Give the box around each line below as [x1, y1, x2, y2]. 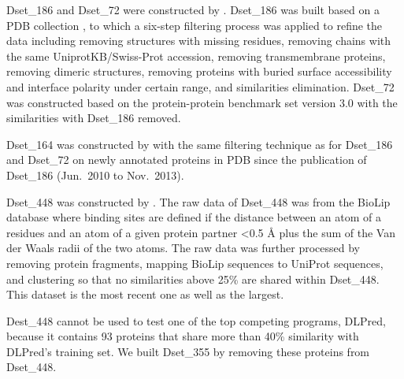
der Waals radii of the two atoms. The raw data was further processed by [6, 240, 360, 256]
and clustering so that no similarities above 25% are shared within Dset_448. [6, 270, 380, 287]
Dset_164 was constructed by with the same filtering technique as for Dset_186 [6, 136, 393, 152]
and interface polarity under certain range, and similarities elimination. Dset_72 [6, 78, 395, 95]
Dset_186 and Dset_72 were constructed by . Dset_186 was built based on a [6, 2, 380, 17]
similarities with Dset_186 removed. [6, 110, 181, 126]
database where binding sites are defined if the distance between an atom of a [6, 209, 381, 225]
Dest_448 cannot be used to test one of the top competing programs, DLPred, [6, 312, 386, 329]
